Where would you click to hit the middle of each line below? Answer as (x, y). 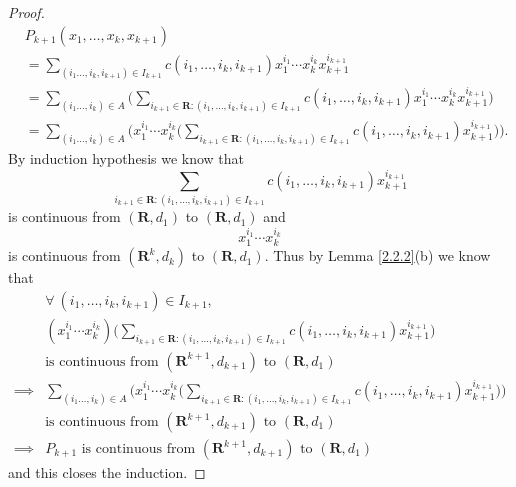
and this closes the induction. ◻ (107, 472)
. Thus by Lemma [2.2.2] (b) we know (377, 255)
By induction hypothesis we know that (126, 157)
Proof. (26, 12)
